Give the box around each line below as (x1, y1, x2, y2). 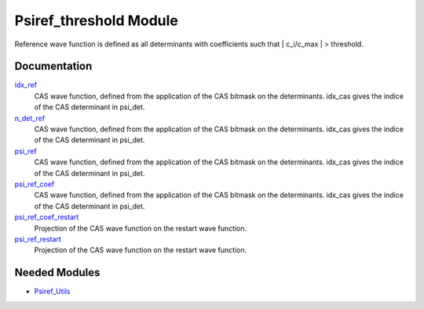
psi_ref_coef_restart (14, 212, 79, 222)
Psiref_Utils (34, 287, 71, 296)
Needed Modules (14, 266, 101, 279)
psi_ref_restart (14, 234, 62, 244)
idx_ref (14, 80, 37, 90)
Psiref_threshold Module (14, 12, 178, 29)
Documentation (14, 60, 93, 73)
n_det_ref (14, 113, 46, 123)
